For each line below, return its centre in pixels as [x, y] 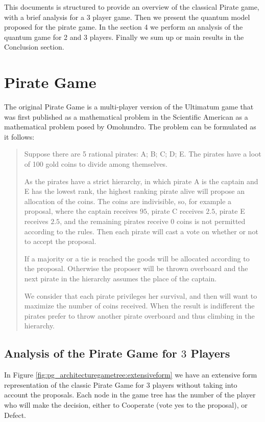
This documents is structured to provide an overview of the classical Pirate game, [132, 7]
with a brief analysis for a [44, 17]
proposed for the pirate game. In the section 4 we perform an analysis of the [124, 27]
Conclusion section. [34, 47]
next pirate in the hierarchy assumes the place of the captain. [121, 278]
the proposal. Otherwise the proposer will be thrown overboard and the [136, 268]
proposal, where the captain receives [81, 211]
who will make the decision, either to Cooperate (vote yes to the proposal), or [126, 404]
